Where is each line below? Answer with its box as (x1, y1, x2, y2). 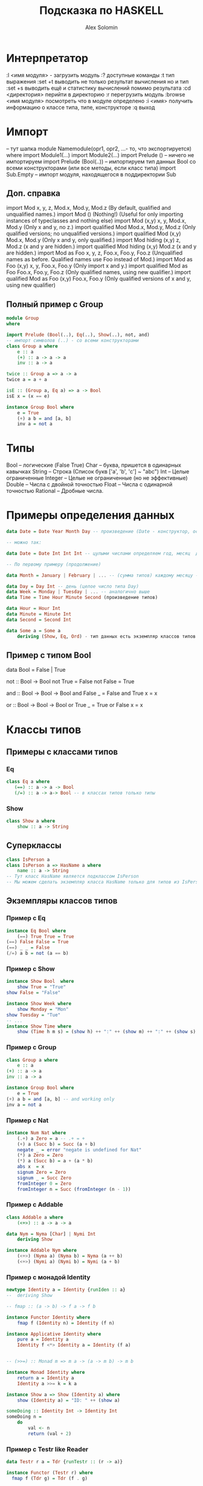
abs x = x (17, 1163, 45, 1170)
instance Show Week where (6, 1001, 71, 1007)
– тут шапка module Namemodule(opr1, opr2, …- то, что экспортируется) (6, 145, 192, 152)
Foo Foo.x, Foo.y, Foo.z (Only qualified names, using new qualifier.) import (6, 269, 192, 276)
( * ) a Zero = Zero (17, 1153, 63, 1159)
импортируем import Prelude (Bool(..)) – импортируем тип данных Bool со (6, 158, 196, 165)
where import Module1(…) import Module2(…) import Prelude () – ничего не (6, 151, 195, 158)
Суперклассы (6, 840, 62, 851)
